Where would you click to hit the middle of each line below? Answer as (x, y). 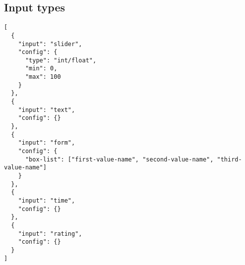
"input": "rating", (50, 234)
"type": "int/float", (61, 60)
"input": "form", (47, 143)
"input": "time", (47, 200)
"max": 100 (43, 77)
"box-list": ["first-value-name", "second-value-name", (119, 159)
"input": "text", (47, 110)
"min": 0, (41, 69)
